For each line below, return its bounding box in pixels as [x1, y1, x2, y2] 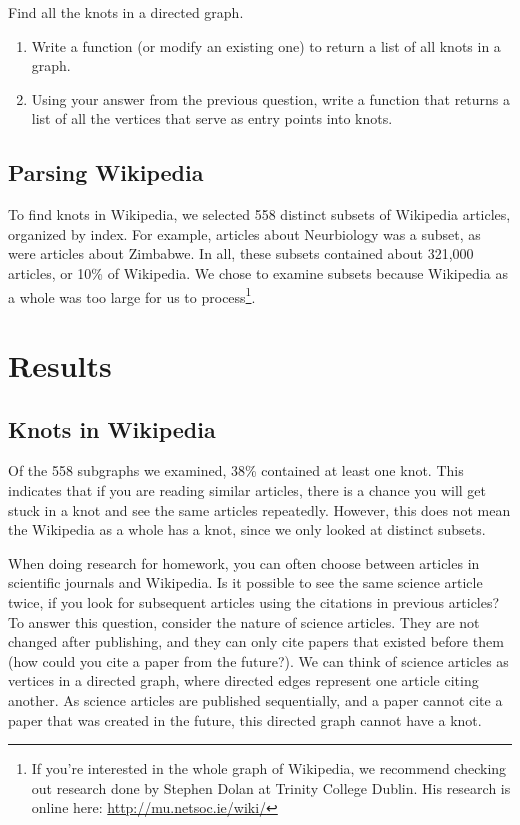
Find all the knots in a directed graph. [8, 2, 244, 22]
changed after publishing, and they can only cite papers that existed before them [8, 631, 504, 652]
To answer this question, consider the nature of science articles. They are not [8, 611, 480, 632]
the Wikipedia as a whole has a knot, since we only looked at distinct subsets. [8, 519, 486, 540]
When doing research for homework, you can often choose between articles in [8, 552, 480, 573]
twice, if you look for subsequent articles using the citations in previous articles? [8, 591, 500, 612]
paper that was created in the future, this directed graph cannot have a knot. [8, 709, 482, 730]
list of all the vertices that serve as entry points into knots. [31, 108, 393, 129]
